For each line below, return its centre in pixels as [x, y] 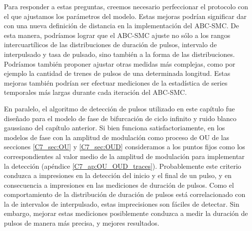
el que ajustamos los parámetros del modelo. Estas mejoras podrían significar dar [125, 16]
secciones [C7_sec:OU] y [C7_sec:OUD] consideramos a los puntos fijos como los [125, 147]
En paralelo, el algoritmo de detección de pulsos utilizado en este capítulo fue [119, 108]
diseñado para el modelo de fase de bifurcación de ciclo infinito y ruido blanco [120, 118]
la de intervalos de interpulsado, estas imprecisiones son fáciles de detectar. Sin [122, 204]
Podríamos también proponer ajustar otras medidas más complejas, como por [120, 63]
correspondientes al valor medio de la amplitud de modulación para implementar [124, 156]
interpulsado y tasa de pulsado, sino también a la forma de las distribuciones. [119, 54]
